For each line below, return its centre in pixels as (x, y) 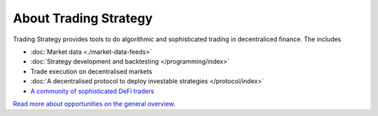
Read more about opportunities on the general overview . (94, 103)
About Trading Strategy (83, 18)
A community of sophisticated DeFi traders (92, 91)
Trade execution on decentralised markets (91, 71)
